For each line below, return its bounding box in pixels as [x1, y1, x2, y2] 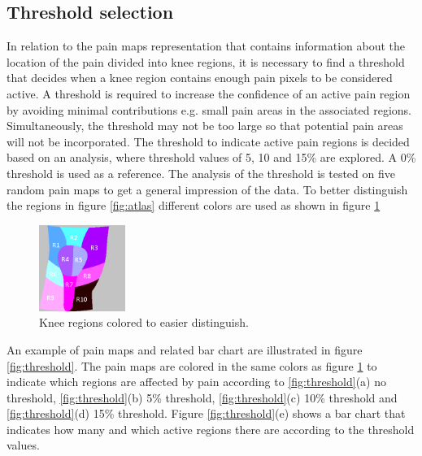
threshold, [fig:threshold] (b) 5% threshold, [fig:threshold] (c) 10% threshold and [7, 389, 398, 406]
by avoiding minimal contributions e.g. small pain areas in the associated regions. [7, 101, 411, 118]
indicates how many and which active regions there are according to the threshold [7, 420, 415, 437]
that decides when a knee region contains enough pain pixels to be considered [7, 69, 393, 86]
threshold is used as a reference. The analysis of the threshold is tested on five [7, 164, 395, 181]
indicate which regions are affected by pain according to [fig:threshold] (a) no [7, 373, 387, 390]
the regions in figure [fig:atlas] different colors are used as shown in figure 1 [7, 197, 381, 214]
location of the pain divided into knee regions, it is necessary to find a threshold [7, 53, 405, 70]
